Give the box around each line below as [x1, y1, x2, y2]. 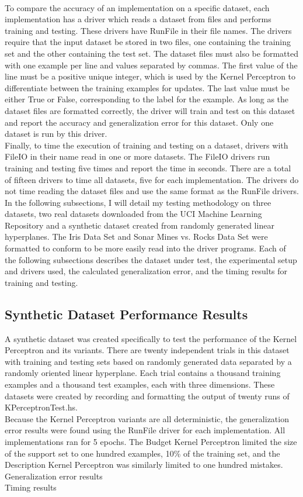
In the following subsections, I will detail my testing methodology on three [5, 196, 271, 208]
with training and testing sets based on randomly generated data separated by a [5, 355, 292, 367]
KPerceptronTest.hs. [5, 401, 78, 413]
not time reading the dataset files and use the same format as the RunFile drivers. [5, 185, 299, 197]
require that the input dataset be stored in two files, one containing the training [5, 36, 291, 48]
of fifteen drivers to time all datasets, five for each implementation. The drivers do [5, 173, 299, 185]
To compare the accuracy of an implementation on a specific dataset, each [5, 1, 270, 13]
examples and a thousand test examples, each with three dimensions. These [5, 378, 275, 391]
